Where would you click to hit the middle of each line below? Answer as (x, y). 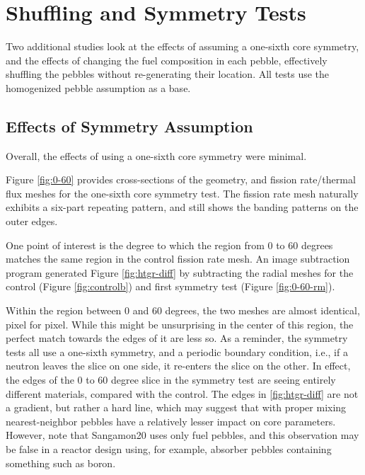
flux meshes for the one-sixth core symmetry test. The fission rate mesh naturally (182, 193)
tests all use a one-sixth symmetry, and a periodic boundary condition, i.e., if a (177, 351)
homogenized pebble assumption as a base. (98, 87)
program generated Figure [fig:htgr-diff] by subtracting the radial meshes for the (180, 272)
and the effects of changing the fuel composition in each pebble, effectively (167, 60)
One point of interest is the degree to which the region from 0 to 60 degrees (169, 245)
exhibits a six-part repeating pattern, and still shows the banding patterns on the (182, 207)
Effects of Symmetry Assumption (129, 126)
